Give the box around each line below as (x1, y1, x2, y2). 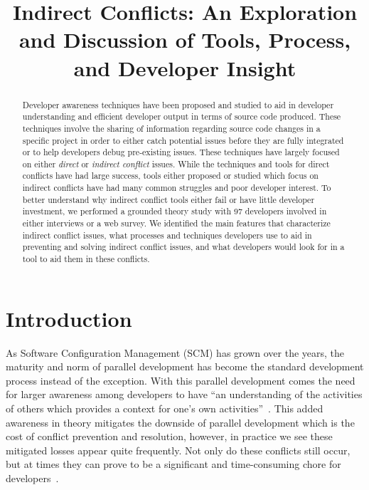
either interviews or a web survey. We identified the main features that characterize (22, 217, 331, 229)
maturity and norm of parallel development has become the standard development (6, 359, 364, 374)
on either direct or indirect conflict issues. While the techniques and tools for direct (22, 157, 330, 170)
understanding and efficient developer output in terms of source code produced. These (22, 110, 341, 123)
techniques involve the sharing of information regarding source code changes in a (22, 122, 321, 134)
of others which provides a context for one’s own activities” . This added (6, 401, 323, 416)
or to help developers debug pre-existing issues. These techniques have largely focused (22, 146, 340, 158)
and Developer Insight (73, 53, 296, 82)
